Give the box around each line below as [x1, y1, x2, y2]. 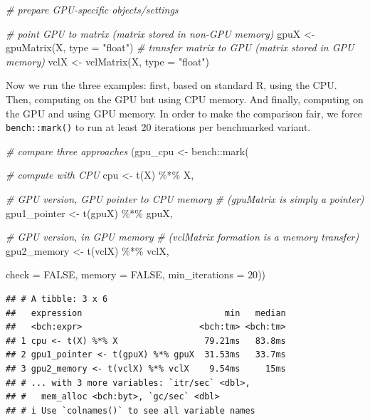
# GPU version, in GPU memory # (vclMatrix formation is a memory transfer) [6, 229, 359, 244]
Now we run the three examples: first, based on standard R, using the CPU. [6, 78, 337, 93]
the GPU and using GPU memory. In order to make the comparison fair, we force [6, 105, 363, 120]
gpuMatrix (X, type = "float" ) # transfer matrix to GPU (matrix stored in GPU [6, 40, 354, 55]
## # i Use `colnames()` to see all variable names [6, 405, 255, 416]
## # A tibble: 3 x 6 [6, 293, 108, 304]
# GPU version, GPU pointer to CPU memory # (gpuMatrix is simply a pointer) [6, 191, 364, 206]
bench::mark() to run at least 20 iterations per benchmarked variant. [6, 120, 311, 135]
